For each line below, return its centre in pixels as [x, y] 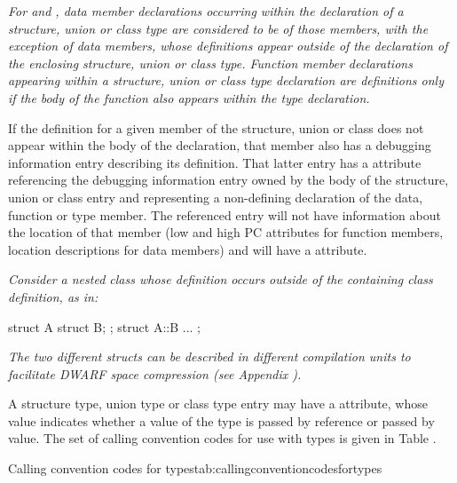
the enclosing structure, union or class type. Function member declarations [210, 63]
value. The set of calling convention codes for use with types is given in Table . [222, 438]
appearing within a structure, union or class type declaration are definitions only [226, 80]
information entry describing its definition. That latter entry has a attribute [215, 162]
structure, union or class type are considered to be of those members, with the [218, 28]
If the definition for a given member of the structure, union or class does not [216, 127]
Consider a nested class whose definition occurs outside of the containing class [221, 279]
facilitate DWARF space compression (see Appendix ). [155, 373]
